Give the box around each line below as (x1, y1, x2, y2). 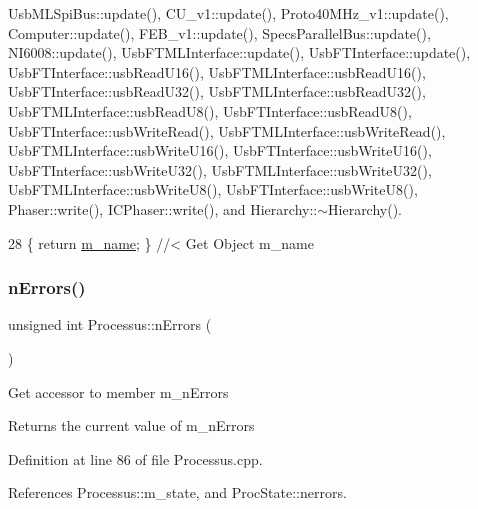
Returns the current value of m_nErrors (8, 415, 255, 436)
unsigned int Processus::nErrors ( (8, 314, 212, 335)
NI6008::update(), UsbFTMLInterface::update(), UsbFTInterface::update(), (8, 42, 471, 63)
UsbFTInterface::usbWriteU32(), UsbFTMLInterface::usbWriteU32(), (8, 159, 432, 180)
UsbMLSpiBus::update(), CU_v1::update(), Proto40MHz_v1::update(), (8, 3, 449, 23)
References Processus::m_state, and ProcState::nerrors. (8, 482, 347, 503)
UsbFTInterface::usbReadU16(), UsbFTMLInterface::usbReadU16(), (8, 61, 426, 82)
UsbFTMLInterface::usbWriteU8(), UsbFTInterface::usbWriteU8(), (8, 179, 418, 200)
